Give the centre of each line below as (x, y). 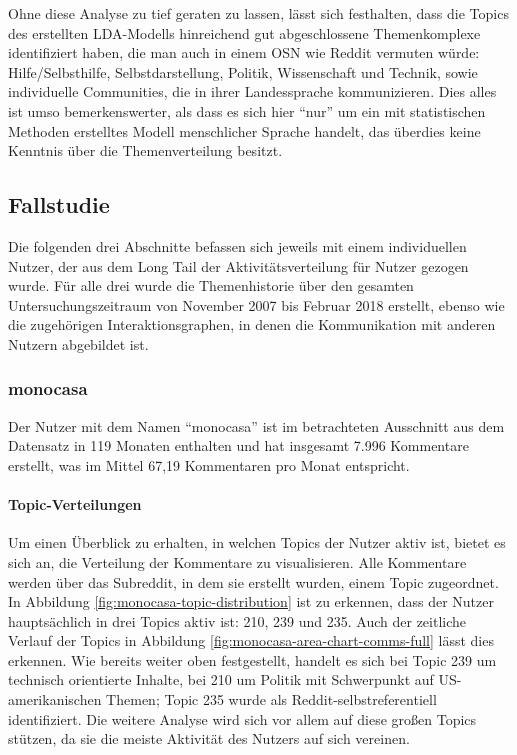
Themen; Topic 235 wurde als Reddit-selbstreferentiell (271, 699)
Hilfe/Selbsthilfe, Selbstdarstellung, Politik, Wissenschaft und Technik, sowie (243, 71)
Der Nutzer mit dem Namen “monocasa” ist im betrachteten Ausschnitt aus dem (256, 425)
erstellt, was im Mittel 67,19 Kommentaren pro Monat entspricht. (209, 464)
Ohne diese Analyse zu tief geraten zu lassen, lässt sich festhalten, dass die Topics (258, 13)
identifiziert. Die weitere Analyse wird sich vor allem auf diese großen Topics (242, 718)
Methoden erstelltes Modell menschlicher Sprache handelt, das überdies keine (244, 130)
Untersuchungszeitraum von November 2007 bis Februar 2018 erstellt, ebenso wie (256, 304)
